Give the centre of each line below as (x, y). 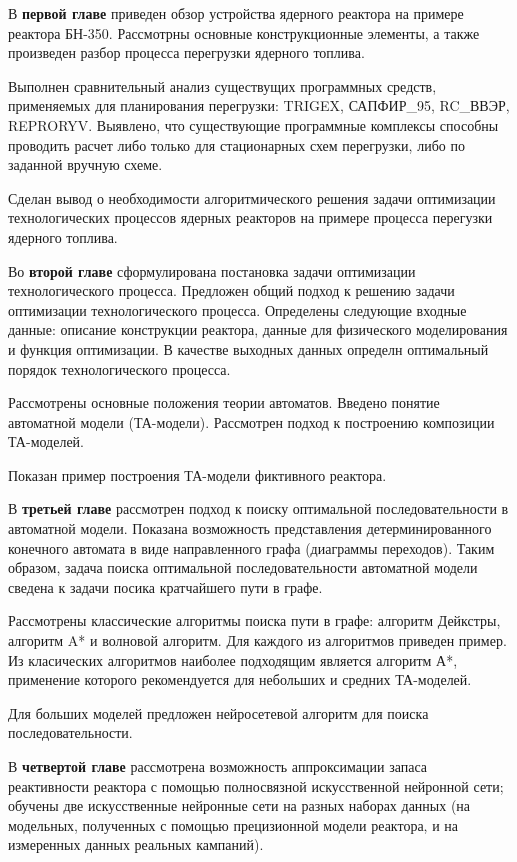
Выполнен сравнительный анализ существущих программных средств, (222, 85)
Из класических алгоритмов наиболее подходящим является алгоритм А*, (233, 659)
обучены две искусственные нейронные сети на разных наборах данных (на (239, 805)
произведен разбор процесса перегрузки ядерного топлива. (186, 52)
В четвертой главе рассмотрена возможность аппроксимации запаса (218, 766)
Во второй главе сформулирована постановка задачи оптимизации (212, 270)
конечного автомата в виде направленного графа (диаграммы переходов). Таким (251, 547)
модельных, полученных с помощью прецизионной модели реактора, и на (233, 824)
